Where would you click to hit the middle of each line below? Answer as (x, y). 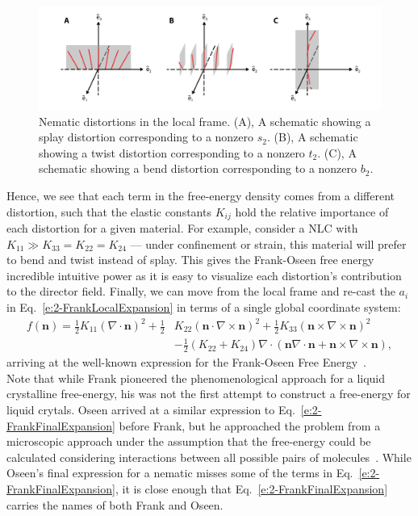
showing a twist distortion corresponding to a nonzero (172, 152)
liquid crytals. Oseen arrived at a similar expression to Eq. (151, 410)
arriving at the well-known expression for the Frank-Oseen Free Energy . (187, 362)
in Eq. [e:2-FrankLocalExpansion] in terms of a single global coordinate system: (204, 306)
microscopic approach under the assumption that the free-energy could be (189, 441)
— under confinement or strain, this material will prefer (268, 243)
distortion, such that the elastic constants (109, 211)
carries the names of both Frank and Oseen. (115, 504)
